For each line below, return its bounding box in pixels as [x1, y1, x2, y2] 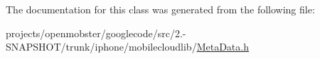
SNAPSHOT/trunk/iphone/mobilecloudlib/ [6, 39, 197, 54]
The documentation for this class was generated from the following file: [6, 2, 315, 16]
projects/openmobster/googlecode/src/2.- [6, 25, 186, 40]
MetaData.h [196, 39, 249, 54]
